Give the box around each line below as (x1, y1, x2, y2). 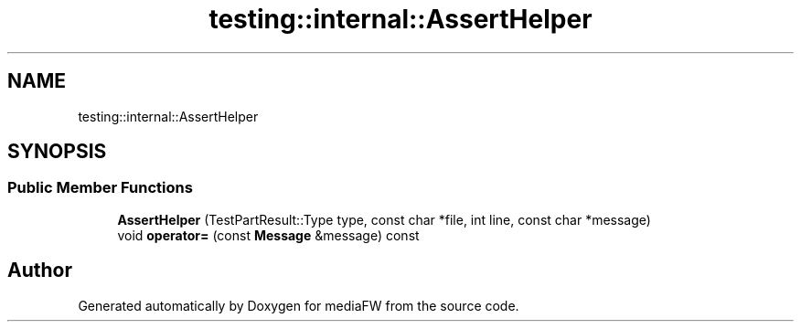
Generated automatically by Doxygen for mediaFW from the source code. (78, 297, 519, 313)
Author (7, 259, 72, 282)
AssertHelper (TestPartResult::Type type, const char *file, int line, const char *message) (117, 211, 651, 228)
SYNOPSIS (7, 140, 107, 164)
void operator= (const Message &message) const (117, 227, 420, 243)
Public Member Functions (7, 178, 193, 197)
